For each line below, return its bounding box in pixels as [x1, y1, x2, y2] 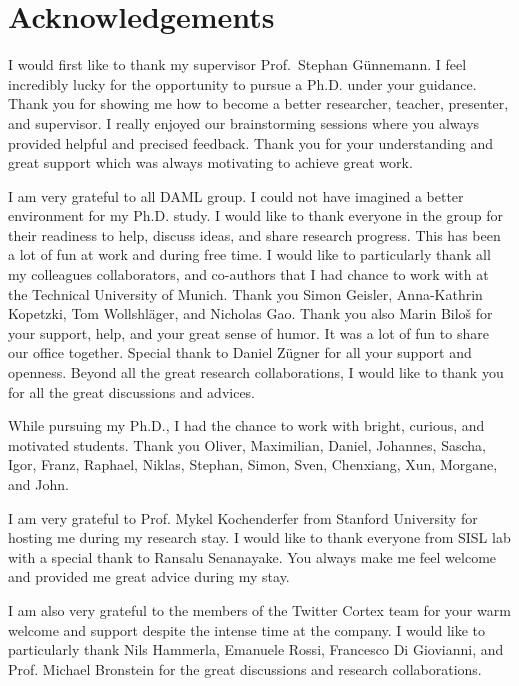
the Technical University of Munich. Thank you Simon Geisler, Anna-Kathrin [8, 283, 483, 304]
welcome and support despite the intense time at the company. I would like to [8, 619, 486, 640]
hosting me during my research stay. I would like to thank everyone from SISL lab [8, 527, 511, 548]
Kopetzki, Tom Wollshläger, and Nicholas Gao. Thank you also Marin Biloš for [8, 303, 493, 324]
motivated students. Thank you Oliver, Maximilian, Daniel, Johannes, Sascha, [8, 434, 486, 455]
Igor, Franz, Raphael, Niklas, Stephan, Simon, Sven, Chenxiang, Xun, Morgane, [8, 454, 498, 475]
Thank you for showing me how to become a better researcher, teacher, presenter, [8, 93, 509, 114]
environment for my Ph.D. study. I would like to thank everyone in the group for [8, 205, 503, 226]
